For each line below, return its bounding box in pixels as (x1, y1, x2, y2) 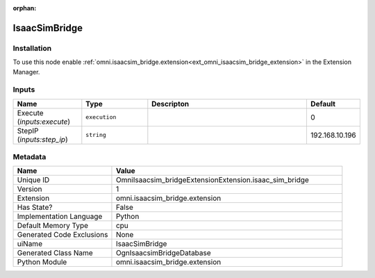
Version (17, 184, 42, 194)
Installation (12, 43, 52, 53)
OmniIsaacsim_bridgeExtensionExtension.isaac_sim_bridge (115, 175, 309, 185)
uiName (17, 239, 43, 249)
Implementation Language (17, 212, 103, 222)
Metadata (12, 152, 47, 162)
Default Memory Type (17, 221, 89, 231)
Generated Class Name (17, 248, 93, 258)
